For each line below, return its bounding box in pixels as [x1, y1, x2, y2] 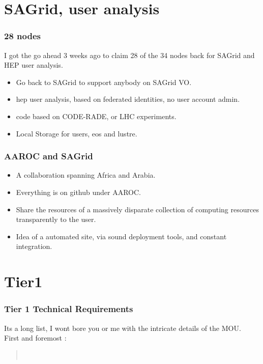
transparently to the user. [16, 214, 96, 225]
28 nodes [4, 30, 41, 42]
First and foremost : [4, 332, 67, 343]
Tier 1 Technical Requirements [4, 302, 133, 315]
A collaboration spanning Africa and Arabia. [16, 170, 156, 180]
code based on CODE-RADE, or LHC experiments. [16, 110, 177, 121]
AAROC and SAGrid [4, 150, 93, 162]
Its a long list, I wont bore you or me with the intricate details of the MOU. [4, 322, 241, 333]
